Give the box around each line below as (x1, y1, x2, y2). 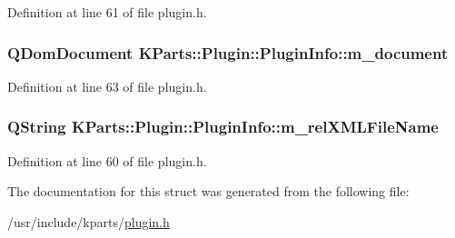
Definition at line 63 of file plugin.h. (7, 76, 207, 95)
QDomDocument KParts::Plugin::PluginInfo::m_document (7, 41, 449, 64)
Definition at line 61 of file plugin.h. (7, 3, 207, 21)
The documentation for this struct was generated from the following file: (7, 182, 410, 201)
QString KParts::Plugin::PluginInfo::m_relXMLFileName (7, 115, 439, 138)
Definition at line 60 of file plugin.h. (7, 151, 207, 170)
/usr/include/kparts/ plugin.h (7, 212, 170, 231)
